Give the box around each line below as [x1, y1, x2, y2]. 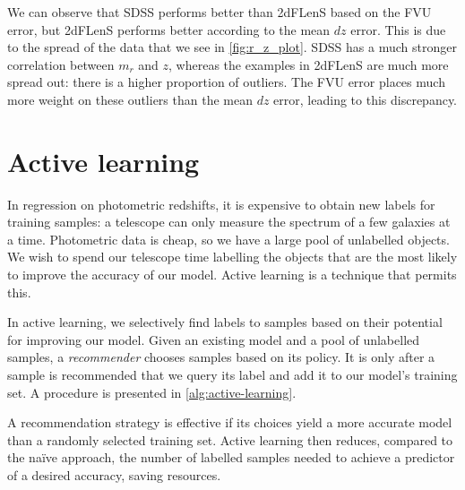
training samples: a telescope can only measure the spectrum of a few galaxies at [7, 212, 451, 231]
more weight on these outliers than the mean [7, 90, 253, 108]
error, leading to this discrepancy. [273, 90, 458, 108]
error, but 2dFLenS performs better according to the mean [7, 20, 331, 39]
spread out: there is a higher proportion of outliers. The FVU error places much [7, 73, 445, 91]
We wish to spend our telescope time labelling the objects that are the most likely [7, 247, 458, 266]
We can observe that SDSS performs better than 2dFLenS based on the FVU [7, 3, 432, 21]
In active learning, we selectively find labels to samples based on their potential [7, 313, 443, 331]
